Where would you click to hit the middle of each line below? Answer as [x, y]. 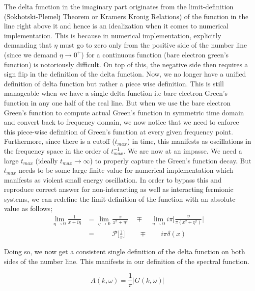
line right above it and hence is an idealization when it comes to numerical [116, 26]
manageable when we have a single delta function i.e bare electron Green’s [116, 93]
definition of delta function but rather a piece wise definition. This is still [114, 83]
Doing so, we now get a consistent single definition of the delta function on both [125, 251]
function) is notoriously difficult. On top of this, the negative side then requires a [126, 64]
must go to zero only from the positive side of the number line [153, 45]
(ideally [47, 160]
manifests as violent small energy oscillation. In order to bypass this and [113, 179]
